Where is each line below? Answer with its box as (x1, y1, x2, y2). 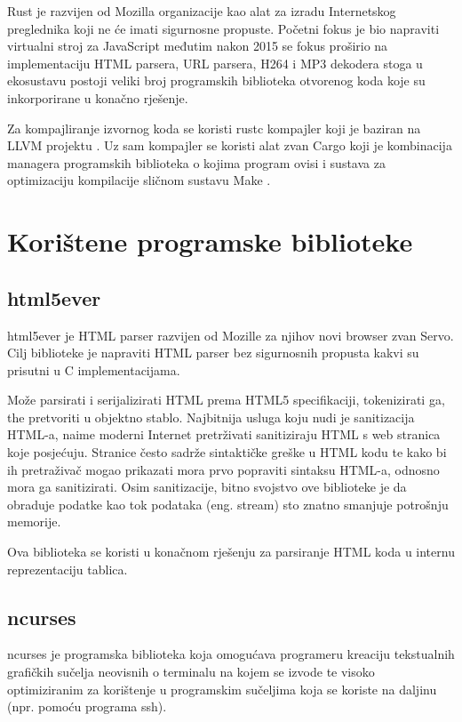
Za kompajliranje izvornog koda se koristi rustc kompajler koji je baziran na (7, 118, 421, 137)
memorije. (7, 512, 61, 531)
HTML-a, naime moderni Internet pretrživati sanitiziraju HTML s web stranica (7, 425, 441, 444)
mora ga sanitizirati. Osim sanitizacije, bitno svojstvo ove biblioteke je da (7, 477, 407, 496)
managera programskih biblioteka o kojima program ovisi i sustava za (7, 153, 386, 172)
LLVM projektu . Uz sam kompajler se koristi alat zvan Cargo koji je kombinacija (7, 136, 452, 155)
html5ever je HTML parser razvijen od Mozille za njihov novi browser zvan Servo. (7, 325, 454, 344)
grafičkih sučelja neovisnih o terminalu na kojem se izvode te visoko (7, 662, 375, 681)
